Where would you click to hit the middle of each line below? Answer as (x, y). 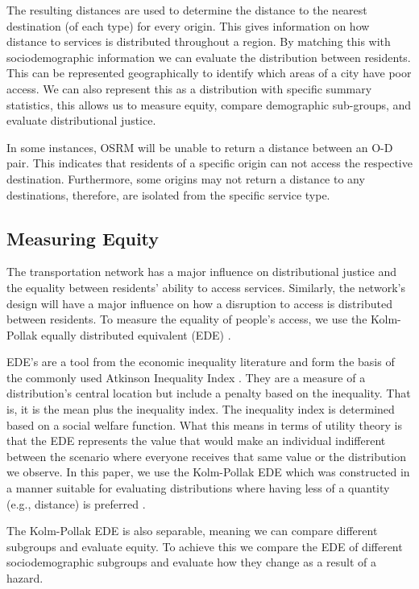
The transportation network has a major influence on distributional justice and (201, 272)
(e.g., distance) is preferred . (76, 503)
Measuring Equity (83, 238)
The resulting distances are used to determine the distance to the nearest (187, 10)
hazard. (25, 578)
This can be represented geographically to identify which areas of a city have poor (209, 73)
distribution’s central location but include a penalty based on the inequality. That (209, 393)
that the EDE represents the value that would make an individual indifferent (196, 441)
